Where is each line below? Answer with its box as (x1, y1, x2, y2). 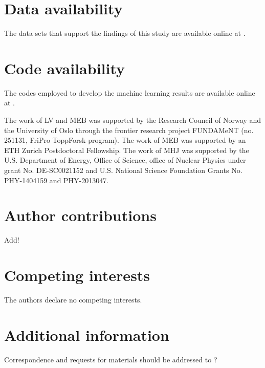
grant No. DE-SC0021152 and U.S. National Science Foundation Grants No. (4, 165, 242, 175)
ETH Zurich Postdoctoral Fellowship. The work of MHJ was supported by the (4, 144, 249, 155)
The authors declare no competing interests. (4, 294, 142, 305)
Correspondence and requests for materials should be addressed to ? (4, 354, 217, 364)
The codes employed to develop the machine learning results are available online (4, 87, 255, 98)
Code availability (4, 57, 125, 78)
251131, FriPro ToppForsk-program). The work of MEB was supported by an (4, 135, 246, 145)
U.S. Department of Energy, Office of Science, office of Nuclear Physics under (4, 155, 246, 165)
